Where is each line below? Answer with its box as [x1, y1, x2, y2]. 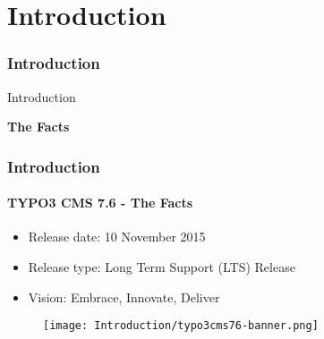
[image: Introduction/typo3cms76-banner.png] [43, 319, 319, 333]
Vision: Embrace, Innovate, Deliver [28, 287, 220, 306]
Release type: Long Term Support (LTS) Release [28, 258, 295, 276]
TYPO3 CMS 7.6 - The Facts [7, 193, 193, 212]
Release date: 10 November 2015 [28, 227, 206, 246]
